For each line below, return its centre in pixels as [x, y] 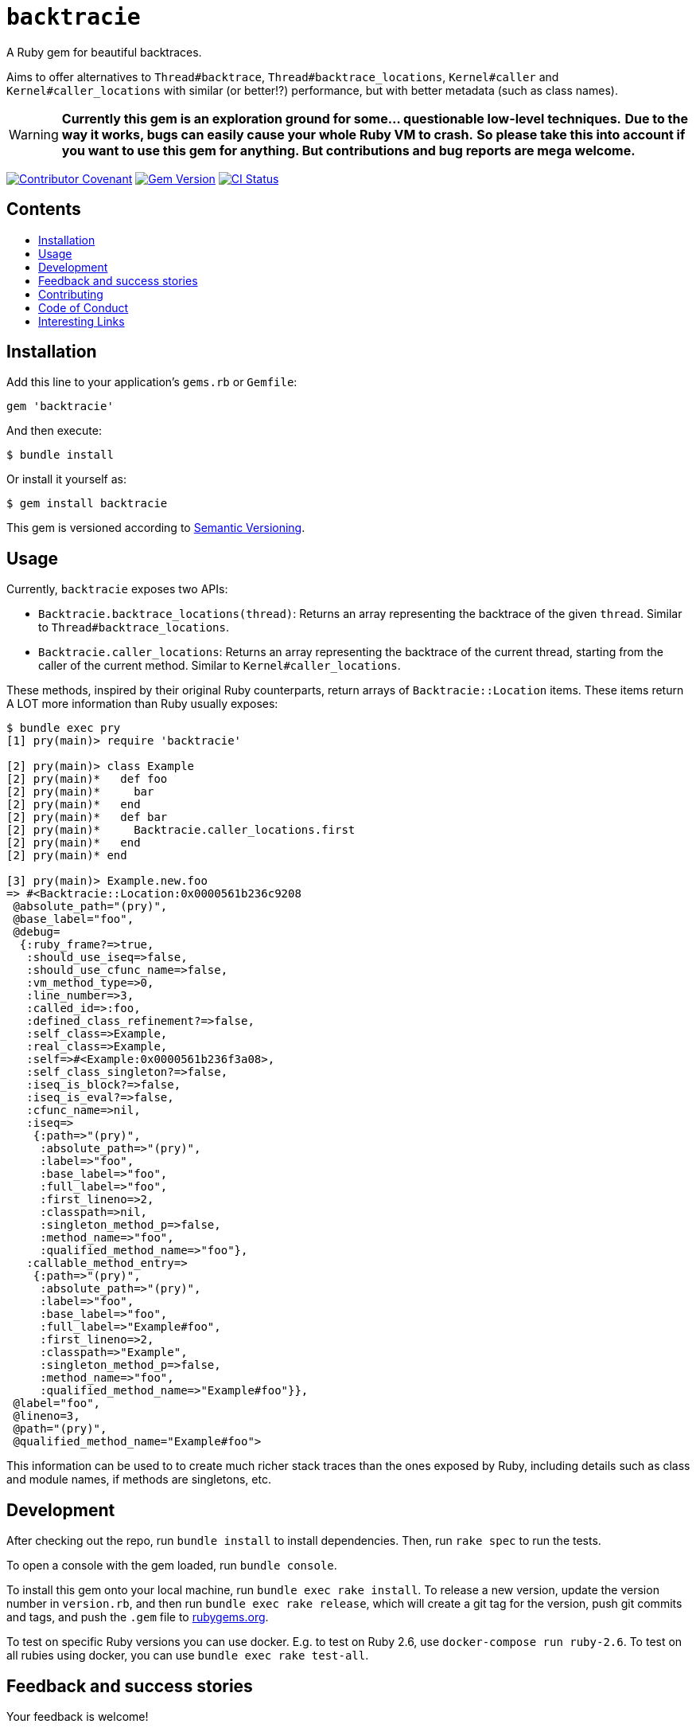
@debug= [37, 932]
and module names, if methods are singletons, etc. [139, 1480]
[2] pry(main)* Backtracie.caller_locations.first [181, 830]
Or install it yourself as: [66, 479]
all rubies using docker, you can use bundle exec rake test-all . [188, 1656]
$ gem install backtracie [87, 504]
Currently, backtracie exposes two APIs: [117, 589]
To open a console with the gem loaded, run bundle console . [172, 1566]
